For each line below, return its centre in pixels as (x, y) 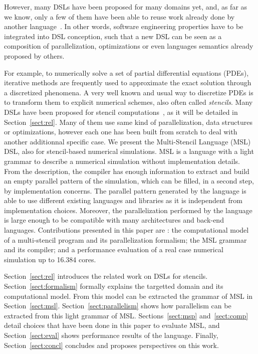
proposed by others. (34, 55)
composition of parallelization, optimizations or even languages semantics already (129, 46)
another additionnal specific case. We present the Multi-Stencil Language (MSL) (127, 141)
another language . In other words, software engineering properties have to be (124, 26)
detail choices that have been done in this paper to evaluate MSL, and (112, 325)
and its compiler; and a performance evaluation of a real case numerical (114, 249)
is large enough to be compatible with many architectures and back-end (114, 220)
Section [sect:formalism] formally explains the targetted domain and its (114, 286)
